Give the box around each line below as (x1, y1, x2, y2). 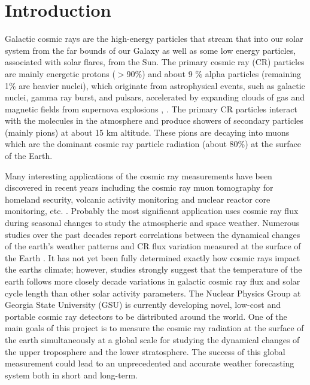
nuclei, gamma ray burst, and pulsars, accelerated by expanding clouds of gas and (5, 91, 305, 103)
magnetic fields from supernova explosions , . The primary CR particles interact (5, 102, 297, 115)
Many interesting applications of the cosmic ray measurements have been (5, 169, 272, 182)
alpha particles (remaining (205, 67, 302, 80)
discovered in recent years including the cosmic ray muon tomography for (5, 181, 273, 194)
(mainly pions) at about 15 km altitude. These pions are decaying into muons (5, 126, 290, 138)
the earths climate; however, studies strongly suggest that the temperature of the (5, 263, 302, 276)
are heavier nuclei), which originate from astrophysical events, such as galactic (19, 79, 305, 91)
